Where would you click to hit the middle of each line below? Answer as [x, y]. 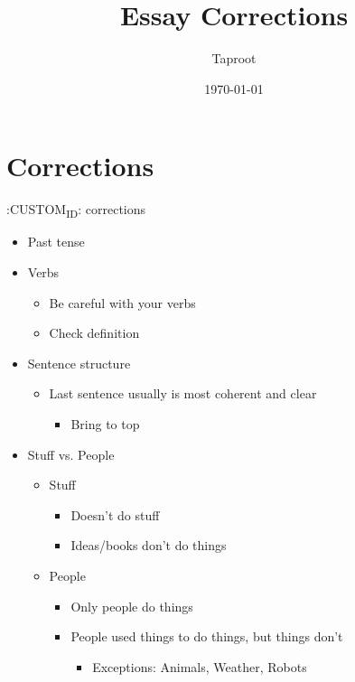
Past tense [56, 242]
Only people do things [132, 606]
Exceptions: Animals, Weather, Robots [200, 666]
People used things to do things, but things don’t [207, 636]
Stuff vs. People [71, 454]
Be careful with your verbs [122, 302]
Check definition [94, 333]
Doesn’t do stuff [115, 514]
